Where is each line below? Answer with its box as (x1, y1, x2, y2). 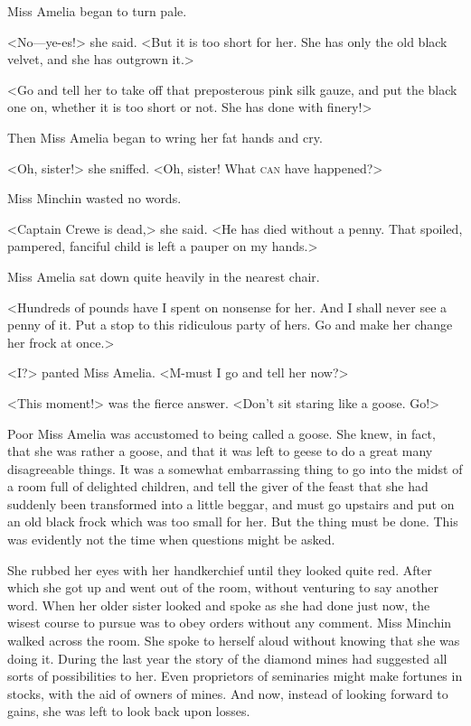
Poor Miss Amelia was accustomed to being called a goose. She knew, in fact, (7, 423, 436, 442)
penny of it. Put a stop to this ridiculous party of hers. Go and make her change (7, 315, 453, 334)
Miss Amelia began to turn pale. (7, 2, 187, 20)
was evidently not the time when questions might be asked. (7, 530, 335, 549)
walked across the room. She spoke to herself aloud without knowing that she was (7, 631, 460, 650)
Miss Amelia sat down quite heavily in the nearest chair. (7, 266, 320, 285)
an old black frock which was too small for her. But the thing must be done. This (7, 512, 458, 531)
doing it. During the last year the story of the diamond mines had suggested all (7, 648, 447, 667)
